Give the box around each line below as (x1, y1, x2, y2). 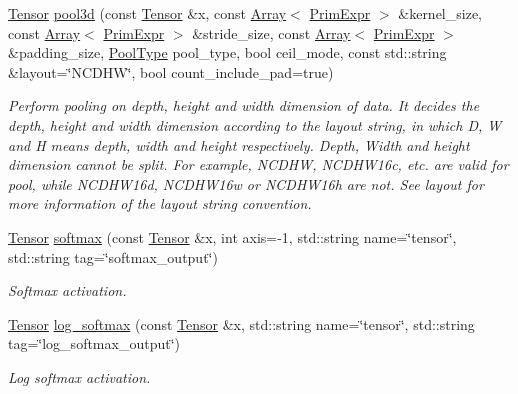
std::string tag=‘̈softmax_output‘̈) (8, 246, 218, 267)
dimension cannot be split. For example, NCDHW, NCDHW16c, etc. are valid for (8, 154, 509, 175)
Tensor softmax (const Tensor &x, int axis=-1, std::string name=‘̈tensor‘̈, (8, 226, 457, 247)
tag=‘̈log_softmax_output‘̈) (8, 333, 181, 354)
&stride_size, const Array (192, 22, 351, 43)
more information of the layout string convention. (8, 193, 312, 214)
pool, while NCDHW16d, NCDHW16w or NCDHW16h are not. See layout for (8, 173, 484, 194)
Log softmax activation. (8, 366, 151, 387)
